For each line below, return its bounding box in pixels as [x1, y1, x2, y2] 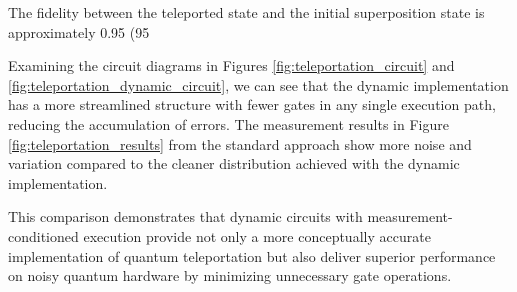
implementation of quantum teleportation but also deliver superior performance [8, 245, 496, 266]
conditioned [8, 225, 79, 246]
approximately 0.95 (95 [8, 21, 150, 42]
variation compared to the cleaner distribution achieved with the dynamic [8, 153, 460, 174]
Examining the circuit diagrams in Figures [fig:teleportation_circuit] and [8, 55, 455, 76]
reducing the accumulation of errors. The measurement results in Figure [8, 113, 449, 134]
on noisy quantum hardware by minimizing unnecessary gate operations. [8, 265, 452, 286]
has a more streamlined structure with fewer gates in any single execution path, [8, 94, 496, 115]
